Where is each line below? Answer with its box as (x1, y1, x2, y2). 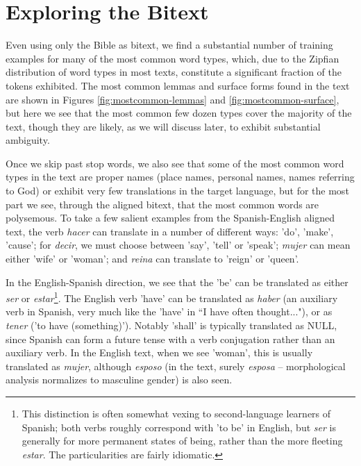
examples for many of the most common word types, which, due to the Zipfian (6, 51, 339, 65)
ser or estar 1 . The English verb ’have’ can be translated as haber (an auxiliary (6, 289, 338, 305)
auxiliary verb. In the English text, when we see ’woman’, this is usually (6, 345, 313, 360)
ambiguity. (6, 133, 50, 147)
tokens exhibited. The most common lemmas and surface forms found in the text (6, 78, 350, 92)
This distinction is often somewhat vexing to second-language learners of (22, 406, 331, 421)
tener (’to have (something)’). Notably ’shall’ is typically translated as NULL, (6, 318, 337, 333)
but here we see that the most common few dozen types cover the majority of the (6, 106, 352, 120)
